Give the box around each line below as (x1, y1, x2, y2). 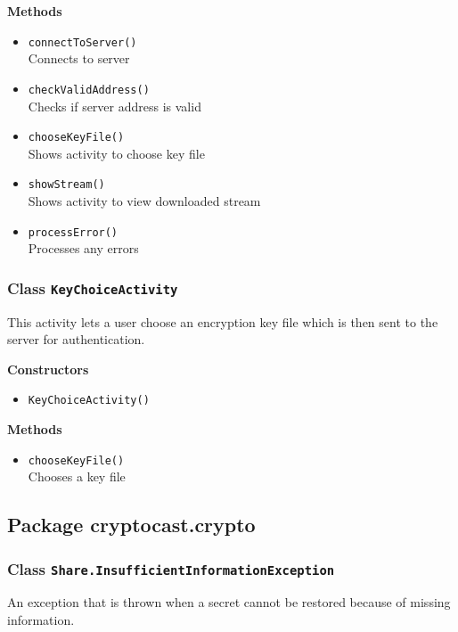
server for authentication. (7, 330, 145, 349)
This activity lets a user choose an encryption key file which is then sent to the (7, 312, 438, 331)
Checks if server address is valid (28, 96, 201, 115)
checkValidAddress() (28, 83, 150, 96)
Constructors (7, 359, 89, 378)
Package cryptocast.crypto (7, 511, 256, 538)
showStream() (28, 178, 105, 192)
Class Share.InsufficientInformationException (7, 557, 335, 579)
